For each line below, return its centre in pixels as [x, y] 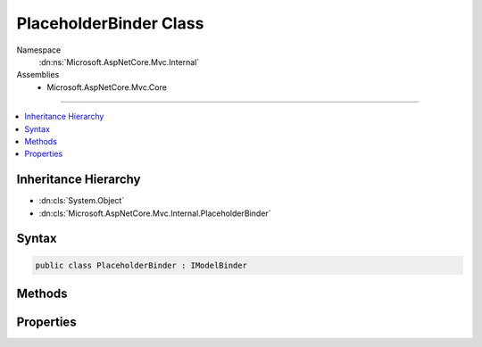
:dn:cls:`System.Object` [82, 201]
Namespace [39, 50]
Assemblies [38, 75]
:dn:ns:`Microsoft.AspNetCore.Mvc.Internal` [119, 62]
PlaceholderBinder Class [110, 23]
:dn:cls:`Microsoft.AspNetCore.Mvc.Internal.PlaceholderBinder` [155, 213]
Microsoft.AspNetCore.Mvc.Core [107, 87]
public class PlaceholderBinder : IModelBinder [141, 265]
